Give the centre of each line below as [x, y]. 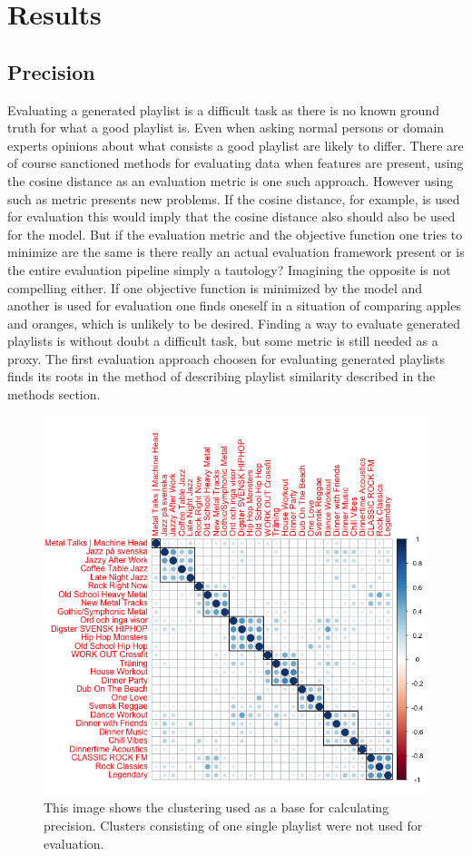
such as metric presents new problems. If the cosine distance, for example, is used [234, 198]
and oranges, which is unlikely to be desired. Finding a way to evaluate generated [234, 323]
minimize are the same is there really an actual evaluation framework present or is [236, 252]
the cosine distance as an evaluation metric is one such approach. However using [231, 180]
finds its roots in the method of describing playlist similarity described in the [221, 376]
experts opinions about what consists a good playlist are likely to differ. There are [236, 145]
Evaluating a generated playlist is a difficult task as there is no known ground [223, 109]
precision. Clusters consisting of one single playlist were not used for [233, 825]
